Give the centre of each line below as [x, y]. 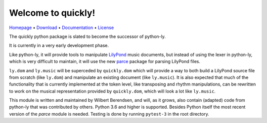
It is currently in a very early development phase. [59, 46]
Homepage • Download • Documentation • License [62, 28]
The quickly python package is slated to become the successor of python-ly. [87, 36]
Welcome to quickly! [52, 13]
